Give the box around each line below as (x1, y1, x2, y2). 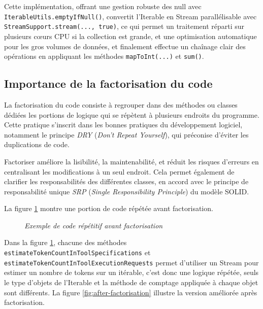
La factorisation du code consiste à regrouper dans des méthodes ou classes (4, 99, 238, 110)
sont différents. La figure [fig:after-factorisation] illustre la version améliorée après (4, 287, 257, 297)
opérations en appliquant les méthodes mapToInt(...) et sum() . (4, 51, 204, 61)
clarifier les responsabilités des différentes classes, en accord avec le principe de (4, 176, 249, 187)
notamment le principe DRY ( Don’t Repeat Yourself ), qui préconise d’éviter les (4, 129, 249, 140)
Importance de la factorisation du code (4, 76, 213, 91)
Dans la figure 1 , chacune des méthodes (4, 237, 127, 248)
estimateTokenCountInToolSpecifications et (4, 247, 151, 258)
